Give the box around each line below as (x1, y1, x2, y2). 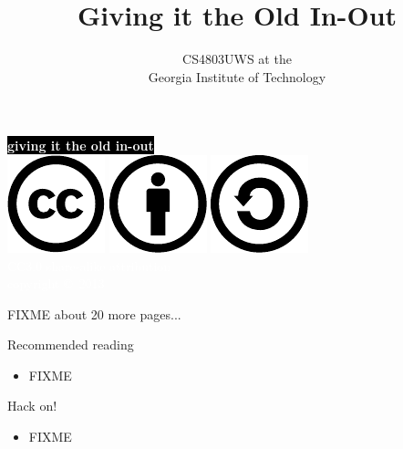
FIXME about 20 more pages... (7, 304, 181, 323)
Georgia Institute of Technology (148, 67, 326, 86)
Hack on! (7, 396, 57, 415)
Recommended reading (7, 335, 134, 354)
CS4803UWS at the (182, 49, 292, 68)
